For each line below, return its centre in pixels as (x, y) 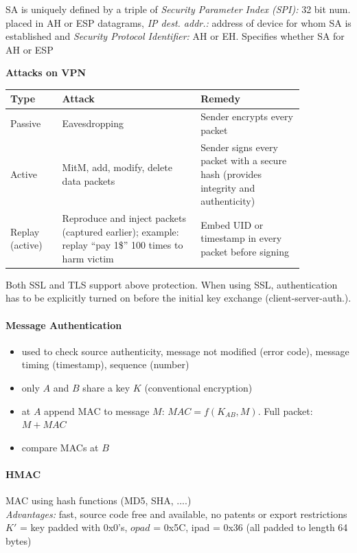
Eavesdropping (93, 123)
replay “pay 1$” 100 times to (123, 245)
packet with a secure (244, 160)
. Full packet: (285, 410)
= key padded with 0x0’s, (73, 527)
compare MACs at (60, 447)
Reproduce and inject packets (124, 217)
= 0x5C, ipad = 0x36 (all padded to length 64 (251, 527)
